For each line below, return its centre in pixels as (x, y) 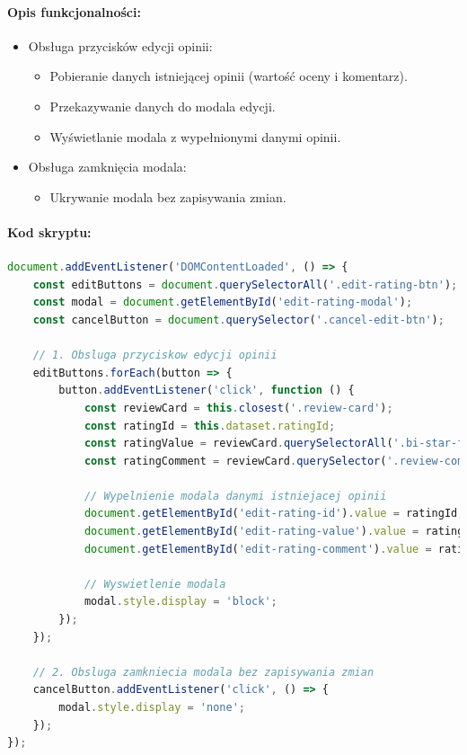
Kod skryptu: (49, 231)
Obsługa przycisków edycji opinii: (120, 45)
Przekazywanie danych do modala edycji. (163, 106)
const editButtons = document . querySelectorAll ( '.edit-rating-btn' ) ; (245, 284)
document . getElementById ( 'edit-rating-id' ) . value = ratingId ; (274, 514)
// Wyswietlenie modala (155, 584)
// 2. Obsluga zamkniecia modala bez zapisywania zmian (203, 672)
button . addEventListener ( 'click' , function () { (207, 391)
